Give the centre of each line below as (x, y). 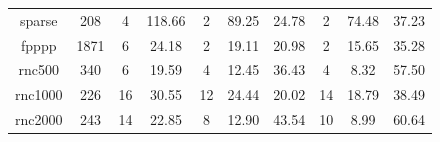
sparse (38, 19)
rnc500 (38, 69)
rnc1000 (39, 94)
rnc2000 (39, 119)
